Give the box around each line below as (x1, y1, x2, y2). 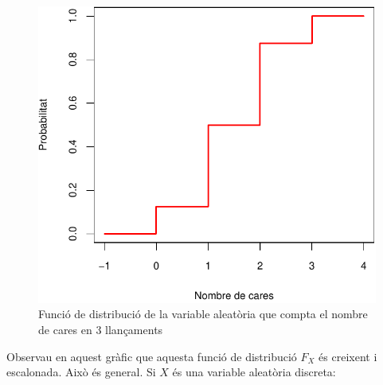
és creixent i (319, 348, 377, 364)
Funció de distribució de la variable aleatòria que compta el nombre (38, 305, 368, 322)
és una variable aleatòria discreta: (172, 364, 336, 380)
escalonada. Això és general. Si (6, 364, 156, 380)
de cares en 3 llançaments (38, 321, 163, 338)
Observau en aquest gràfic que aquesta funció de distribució (6, 348, 297, 364)
